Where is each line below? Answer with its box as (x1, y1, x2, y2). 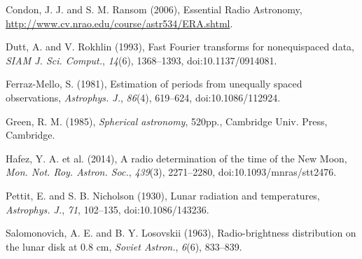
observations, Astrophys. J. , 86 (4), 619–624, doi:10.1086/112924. (6, 90, 281, 104)
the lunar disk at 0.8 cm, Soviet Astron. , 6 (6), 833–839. (6, 239, 242, 253)
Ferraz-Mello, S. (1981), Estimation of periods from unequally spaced (6, 76, 302, 91)
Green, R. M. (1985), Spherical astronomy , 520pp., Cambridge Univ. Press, (6, 113, 328, 128)
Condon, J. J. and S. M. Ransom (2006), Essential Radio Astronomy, (6, 2, 302, 16)
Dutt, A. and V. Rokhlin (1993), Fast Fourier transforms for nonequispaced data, (6, 39, 354, 54)
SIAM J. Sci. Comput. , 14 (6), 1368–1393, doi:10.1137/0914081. (6, 52, 277, 67)
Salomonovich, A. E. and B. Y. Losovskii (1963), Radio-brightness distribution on (6, 225, 356, 240)
